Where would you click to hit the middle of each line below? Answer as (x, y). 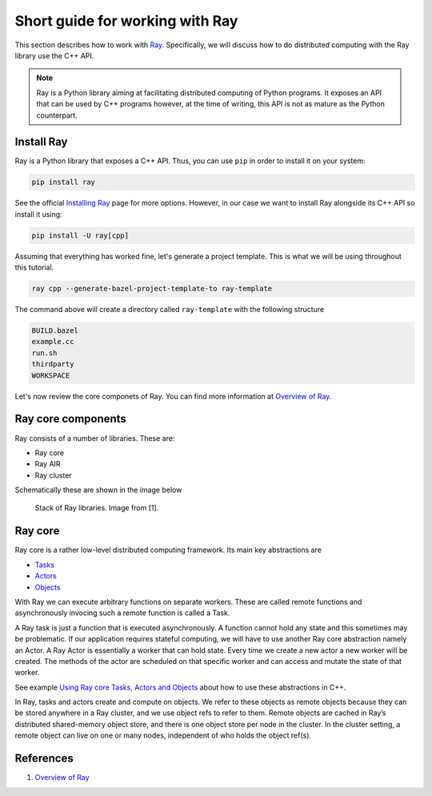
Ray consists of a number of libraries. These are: (95, 438)
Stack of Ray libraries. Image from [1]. (97, 508)
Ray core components (71, 419)
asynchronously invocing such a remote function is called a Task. (122, 613)
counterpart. (57, 115)
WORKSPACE (51, 375)
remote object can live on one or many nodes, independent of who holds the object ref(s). (163, 735)
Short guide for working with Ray (126, 21)
